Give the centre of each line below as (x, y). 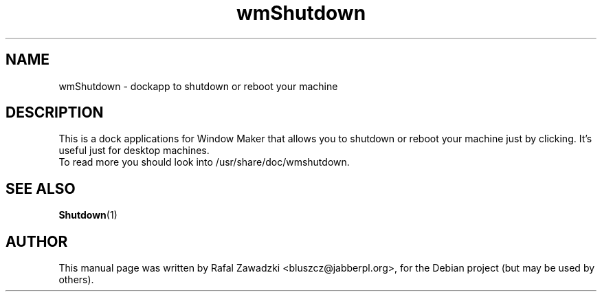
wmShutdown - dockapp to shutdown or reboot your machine (198, 86)
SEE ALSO (41, 188)
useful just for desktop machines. (134, 151)
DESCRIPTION (55, 113)
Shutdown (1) (88, 215)
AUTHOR (37, 241)
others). (76, 280)
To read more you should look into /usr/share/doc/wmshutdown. (204, 162)
